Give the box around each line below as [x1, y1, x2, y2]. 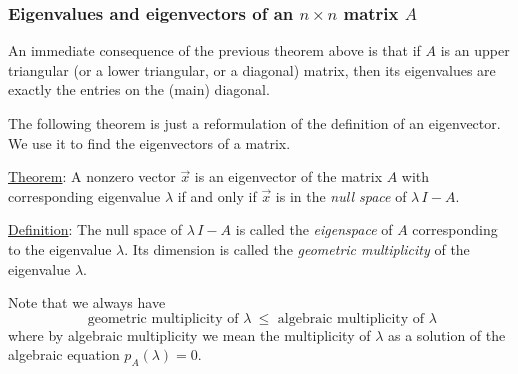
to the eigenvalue [8, 238, 112, 259]
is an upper [440, 40, 510, 61]
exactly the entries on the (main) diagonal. [8, 79, 270, 100]
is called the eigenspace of [235, 219, 393, 240]
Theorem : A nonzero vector [8, 166, 176, 187]
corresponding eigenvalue [8, 185, 161, 206]
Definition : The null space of [8, 219, 183, 240]
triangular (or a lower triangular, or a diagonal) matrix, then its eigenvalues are [8, 59, 496, 80]
